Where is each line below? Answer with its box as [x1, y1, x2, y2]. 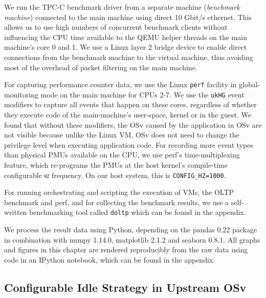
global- [239, 79, 260, 90]
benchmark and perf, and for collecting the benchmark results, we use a [4, 196, 229, 207]
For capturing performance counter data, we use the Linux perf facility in [4, 79, 237, 90]
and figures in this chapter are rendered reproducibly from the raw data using [4, 244, 248, 255]
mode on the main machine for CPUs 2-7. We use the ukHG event [40, 89, 245, 100]
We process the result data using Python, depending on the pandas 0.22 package [4, 224, 257, 235]
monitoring [4, 89, 38, 100]
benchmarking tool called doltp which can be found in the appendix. [29, 207, 246, 217]
